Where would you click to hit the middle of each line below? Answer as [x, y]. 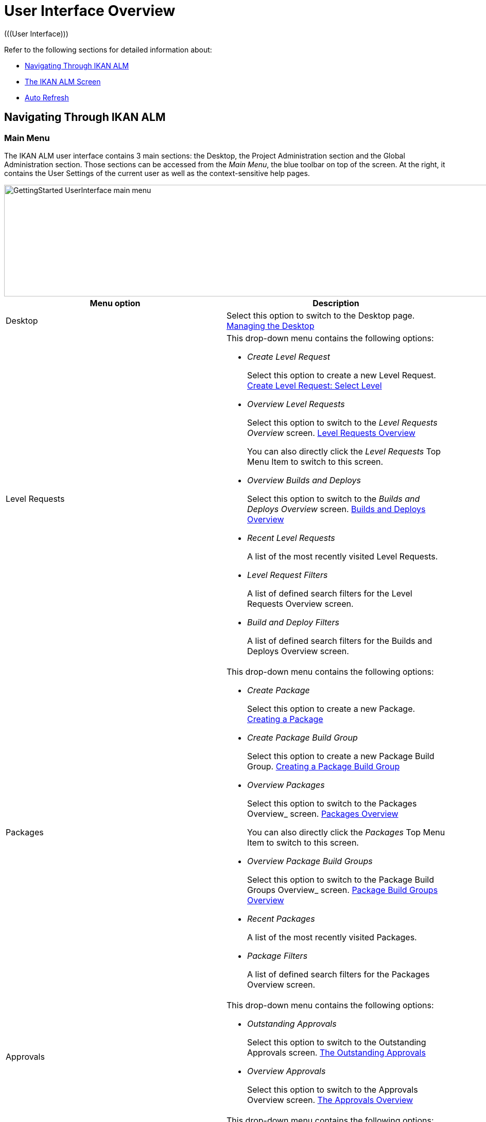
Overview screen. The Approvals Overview [330, 1100]
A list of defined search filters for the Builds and [340, 641]
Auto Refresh [47, 97]
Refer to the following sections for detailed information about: [108, 49]
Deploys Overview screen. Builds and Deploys [336, 509]
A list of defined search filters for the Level [330, 593]
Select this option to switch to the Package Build [341, 879]
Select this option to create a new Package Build [341, 756]
